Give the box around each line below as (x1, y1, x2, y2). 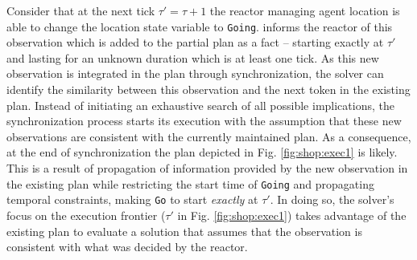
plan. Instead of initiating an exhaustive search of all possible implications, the (6, 96, 394, 113)
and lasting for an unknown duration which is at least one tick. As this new (6, 49, 379, 66)
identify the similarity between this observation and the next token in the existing (6, 81, 411, 98)
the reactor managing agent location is (209, 2, 400, 18)
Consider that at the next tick (6, 2, 155, 18)
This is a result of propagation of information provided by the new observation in (6, 160, 408, 176)
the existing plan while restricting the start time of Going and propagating (6, 175, 374, 192)
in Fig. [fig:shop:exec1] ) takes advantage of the (177, 206, 407, 223)
